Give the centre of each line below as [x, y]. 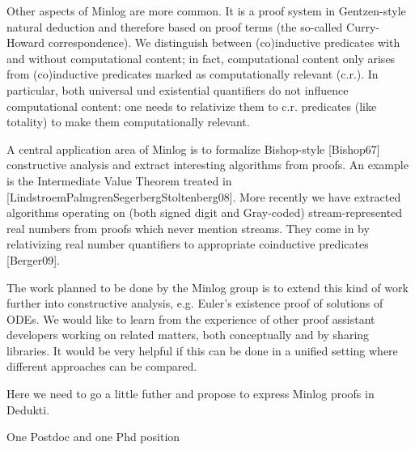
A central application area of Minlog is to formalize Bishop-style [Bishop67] [193, 149]
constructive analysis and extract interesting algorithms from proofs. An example [207, 165]
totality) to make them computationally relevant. [128, 122]
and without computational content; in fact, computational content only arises [201, 58]
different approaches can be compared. [102, 366]
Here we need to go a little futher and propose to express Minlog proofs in [191, 394]
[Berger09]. [33, 259]
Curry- [363, 26]
